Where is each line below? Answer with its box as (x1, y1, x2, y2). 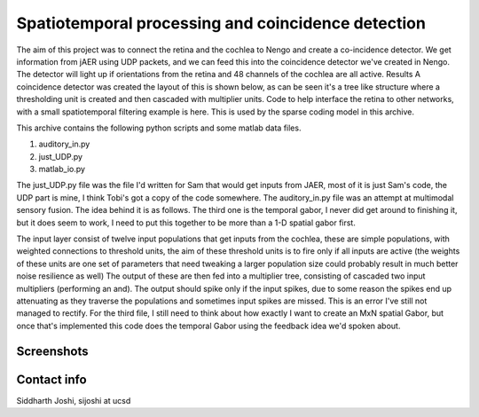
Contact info (16, 372, 88, 387)
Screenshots (16, 343, 89, 358)
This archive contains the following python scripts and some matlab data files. (16, 122, 302, 133)
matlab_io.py (38, 164, 86, 175)
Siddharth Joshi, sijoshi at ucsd (16, 395, 131, 405)
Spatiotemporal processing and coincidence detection (16, 13, 426, 33)
